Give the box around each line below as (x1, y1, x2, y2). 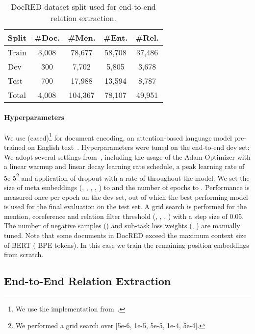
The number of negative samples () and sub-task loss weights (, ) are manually (4, 220, 240, 231)
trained (4, 142, 25, 152)
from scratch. (4, 249, 44, 260)
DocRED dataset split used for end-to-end (11, 1, 156, 12)
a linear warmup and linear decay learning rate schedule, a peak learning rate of (4, 161, 245, 171)
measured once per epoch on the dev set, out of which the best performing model (4, 191, 248, 202)
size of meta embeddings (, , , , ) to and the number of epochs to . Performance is (4, 182, 250, 192)
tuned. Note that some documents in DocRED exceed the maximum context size (4, 230, 247, 240)
